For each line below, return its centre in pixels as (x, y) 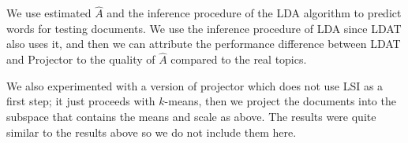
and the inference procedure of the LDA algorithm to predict (254, 13)
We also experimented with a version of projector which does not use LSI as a (195, 85)
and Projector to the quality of (81, 59)
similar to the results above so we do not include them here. (152, 132)
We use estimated (49, 13)
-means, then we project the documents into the (280, 101)
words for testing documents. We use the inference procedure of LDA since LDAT (204, 28)
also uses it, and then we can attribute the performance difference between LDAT (204, 44)
